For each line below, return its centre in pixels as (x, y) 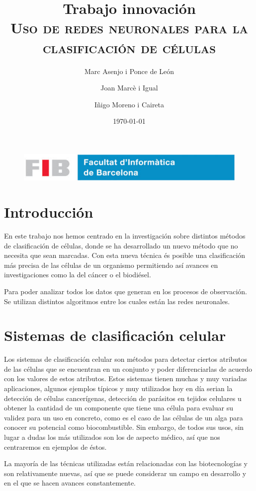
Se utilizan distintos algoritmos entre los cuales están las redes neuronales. (117, 301)
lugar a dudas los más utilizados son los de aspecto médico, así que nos (112, 437)
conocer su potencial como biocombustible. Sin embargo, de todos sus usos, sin (124, 427)
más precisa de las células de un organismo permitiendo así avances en (111, 265)
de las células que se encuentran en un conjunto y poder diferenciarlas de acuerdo (128, 368)
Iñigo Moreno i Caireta (129, 104)
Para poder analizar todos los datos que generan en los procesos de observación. (126, 291)
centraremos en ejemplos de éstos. (55, 447)
